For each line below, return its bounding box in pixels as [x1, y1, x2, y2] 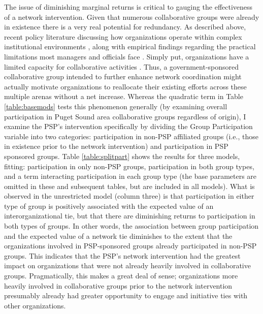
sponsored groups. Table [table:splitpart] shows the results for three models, [4, 150, 240, 161]
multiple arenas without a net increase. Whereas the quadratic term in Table [4, 91, 243, 102]
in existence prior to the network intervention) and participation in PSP [4, 141, 228, 151]
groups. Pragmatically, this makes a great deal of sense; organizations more [4, 270, 238, 281]
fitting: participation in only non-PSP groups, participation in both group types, [4, 161, 254, 171]
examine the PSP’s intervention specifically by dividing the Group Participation [4, 121, 253, 132]
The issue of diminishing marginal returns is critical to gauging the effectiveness [4, 2, 253, 12]
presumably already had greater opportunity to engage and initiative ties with [4, 290, 248, 301]
